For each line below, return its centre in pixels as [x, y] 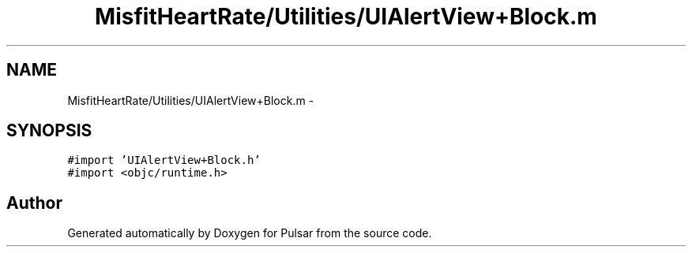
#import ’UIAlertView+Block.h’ [164, 160]
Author [34, 203]
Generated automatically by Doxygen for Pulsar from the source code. [250, 233]
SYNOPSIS [49, 131]
